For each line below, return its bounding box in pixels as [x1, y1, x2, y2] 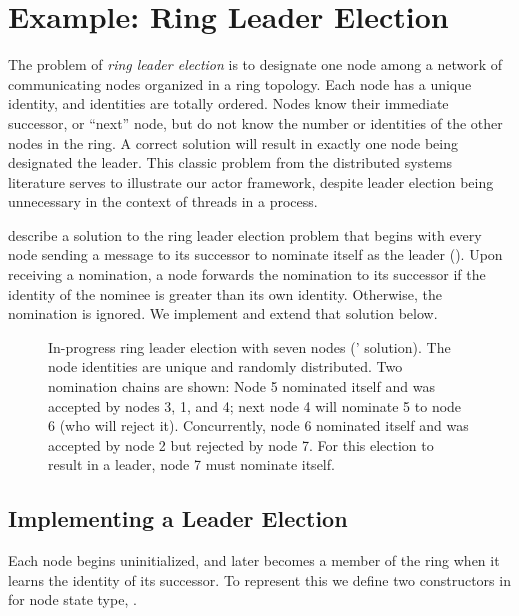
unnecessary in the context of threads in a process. [8, 191, 318, 212]
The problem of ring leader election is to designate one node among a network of [8, 54, 503, 75]
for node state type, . [8, 589, 137, 610]
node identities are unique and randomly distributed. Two [48, 356, 403, 377]
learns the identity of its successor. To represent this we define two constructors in [8, 569, 511, 590]
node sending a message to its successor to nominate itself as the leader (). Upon [8, 244, 503, 265]
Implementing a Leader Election [8, 503, 348, 534]
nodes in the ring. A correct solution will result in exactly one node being [8, 132, 458, 153]
